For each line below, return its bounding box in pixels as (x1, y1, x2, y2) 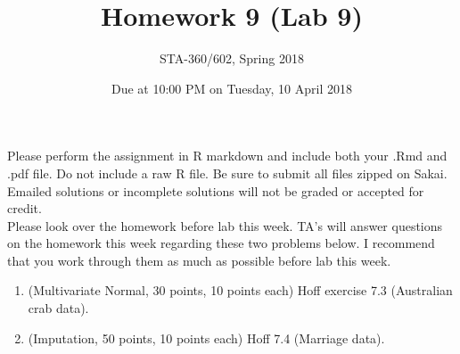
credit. (7, 199, 42, 218)
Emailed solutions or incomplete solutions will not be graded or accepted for (7, 181, 424, 200)
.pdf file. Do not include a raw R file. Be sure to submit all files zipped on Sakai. (7, 163, 448, 182)
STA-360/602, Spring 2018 (160, 49, 304, 68)
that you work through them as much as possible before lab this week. (7, 251, 391, 269)
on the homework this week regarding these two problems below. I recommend (7, 234, 435, 252)
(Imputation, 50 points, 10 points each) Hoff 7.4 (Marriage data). (28, 328, 385, 347)
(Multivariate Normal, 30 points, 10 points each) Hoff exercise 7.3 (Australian (28, 281, 453, 300)
